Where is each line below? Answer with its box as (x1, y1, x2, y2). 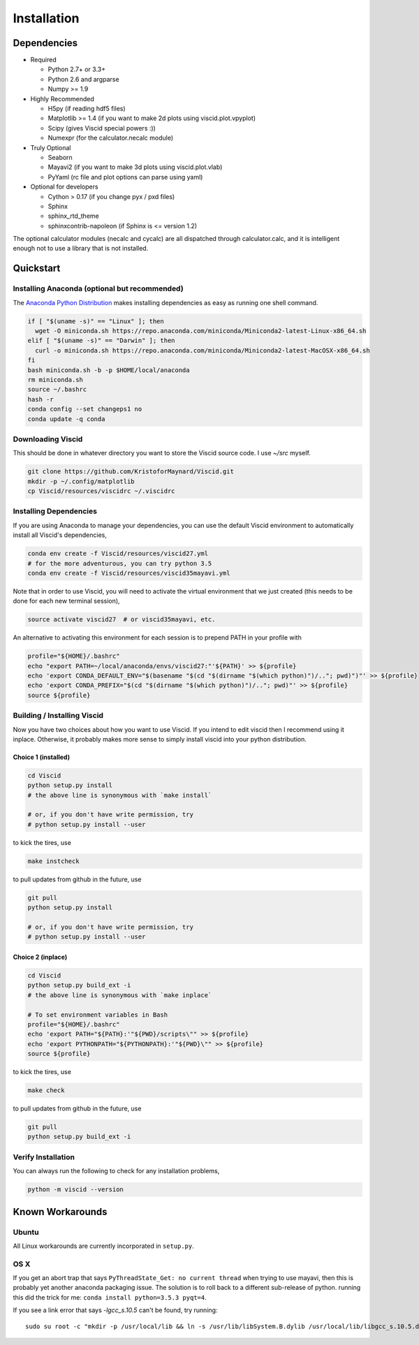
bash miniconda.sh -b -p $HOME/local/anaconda (27, 366, 190, 374)
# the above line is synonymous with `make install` (27, 791, 212, 799)
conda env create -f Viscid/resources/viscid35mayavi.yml (27, 569, 230, 577)
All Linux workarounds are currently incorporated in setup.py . (13, 1242, 195, 1250)
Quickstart (13, 263, 61, 274)
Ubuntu (13, 1227, 39, 1237)
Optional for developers (30, 182, 98, 191)
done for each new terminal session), (13, 597, 120, 605)
